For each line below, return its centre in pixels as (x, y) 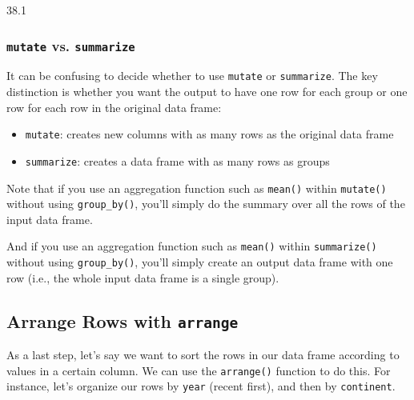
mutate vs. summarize (71, 45)
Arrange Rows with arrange (123, 320)
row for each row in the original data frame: (114, 107)
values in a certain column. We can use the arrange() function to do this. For (199, 370)
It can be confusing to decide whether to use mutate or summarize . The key (192, 76)
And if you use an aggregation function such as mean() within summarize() (192, 246)
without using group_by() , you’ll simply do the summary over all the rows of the (206, 204)
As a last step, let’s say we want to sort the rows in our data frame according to (203, 355)
